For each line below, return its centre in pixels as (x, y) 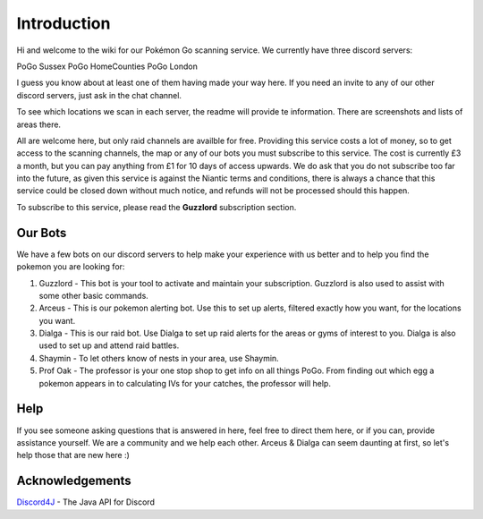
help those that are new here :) (73, 455)
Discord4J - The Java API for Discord (86, 502)
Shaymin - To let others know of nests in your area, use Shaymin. (159, 358)
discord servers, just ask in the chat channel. (99, 95)
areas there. (39, 124)
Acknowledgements (74, 481)
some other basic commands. (94, 295)
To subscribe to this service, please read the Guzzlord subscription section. (157, 207)
